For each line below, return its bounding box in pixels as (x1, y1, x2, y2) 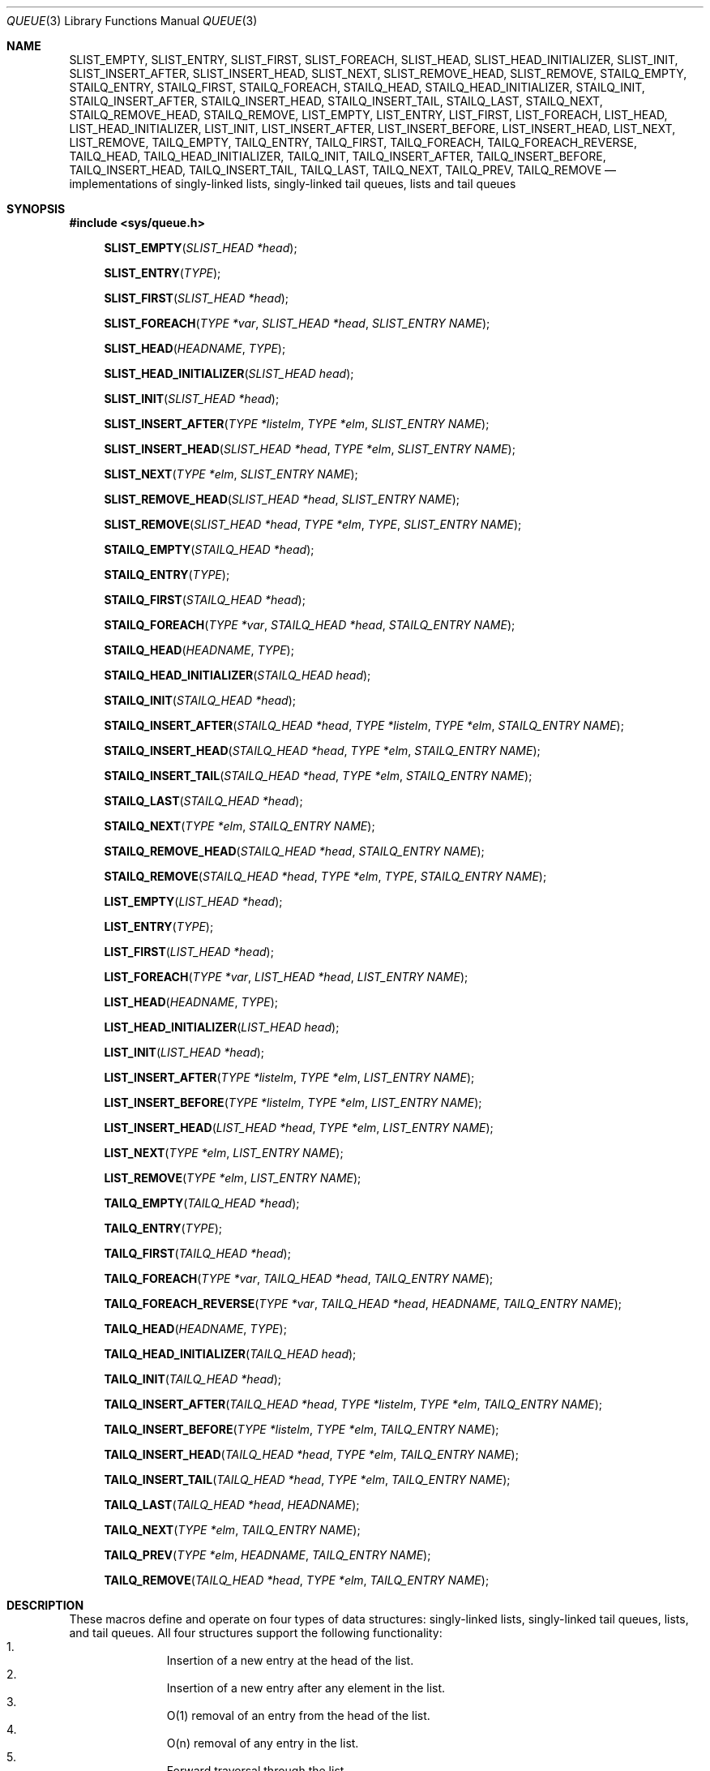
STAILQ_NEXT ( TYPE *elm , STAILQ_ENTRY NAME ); (104, 819, 375, 833)
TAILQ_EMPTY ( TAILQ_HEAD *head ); (104, 1196, 300, 1210)
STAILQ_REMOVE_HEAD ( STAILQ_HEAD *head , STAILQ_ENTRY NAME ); (104, 844, 485, 858)
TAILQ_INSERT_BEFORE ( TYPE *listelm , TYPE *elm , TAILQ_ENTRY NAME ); (104, 1422, 499, 1436)
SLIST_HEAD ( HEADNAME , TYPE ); (104, 341, 286, 355)
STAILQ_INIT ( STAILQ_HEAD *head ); (104, 693, 297, 707)
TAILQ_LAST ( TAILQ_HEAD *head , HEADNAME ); (104, 1498, 360, 1512)
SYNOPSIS (6, 202, 66, 216)
